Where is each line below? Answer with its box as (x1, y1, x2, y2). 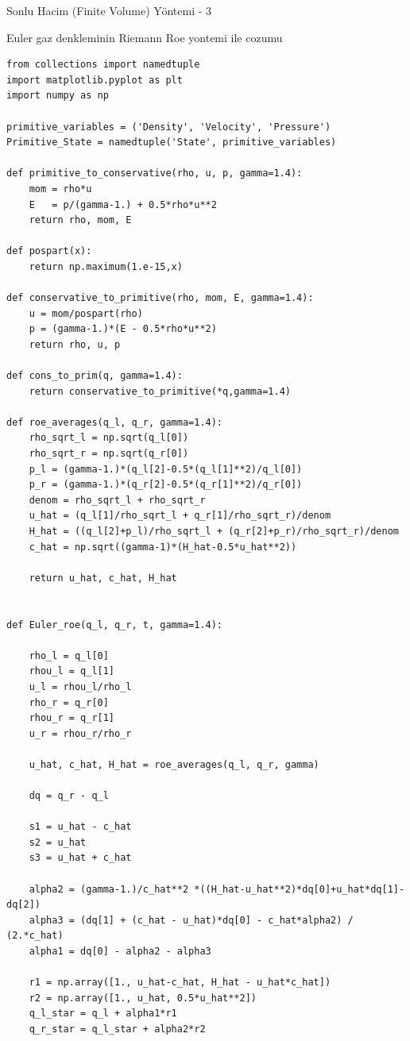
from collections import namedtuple (6, 59, 200, 71)
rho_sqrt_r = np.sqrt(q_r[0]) (29, 448, 189, 460)
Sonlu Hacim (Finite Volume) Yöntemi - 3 (6, 2, 212, 18)
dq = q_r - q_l (29, 790, 109, 802)
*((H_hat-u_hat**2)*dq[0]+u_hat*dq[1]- (194, 883, 405, 895)
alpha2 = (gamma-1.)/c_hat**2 (29, 883, 189, 895)
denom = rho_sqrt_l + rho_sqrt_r (29, 494, 206, 506)
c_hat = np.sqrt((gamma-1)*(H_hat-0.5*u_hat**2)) (29, 541, 297, 553)
